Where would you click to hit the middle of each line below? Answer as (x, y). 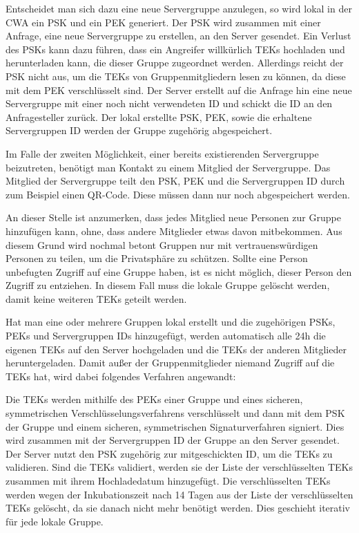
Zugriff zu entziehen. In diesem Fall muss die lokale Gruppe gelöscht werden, (168, 285)
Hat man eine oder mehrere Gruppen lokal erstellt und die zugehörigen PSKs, (171, 322)
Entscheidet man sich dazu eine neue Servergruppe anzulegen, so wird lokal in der (179, 8)
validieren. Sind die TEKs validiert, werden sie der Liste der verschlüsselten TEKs (179, 467)
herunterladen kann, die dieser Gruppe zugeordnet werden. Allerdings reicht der (175, 63)
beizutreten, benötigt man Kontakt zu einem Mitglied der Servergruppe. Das (168, 167)
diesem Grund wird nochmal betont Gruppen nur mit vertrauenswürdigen (162, 244)
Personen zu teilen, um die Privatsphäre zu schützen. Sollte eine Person (157, 258)
